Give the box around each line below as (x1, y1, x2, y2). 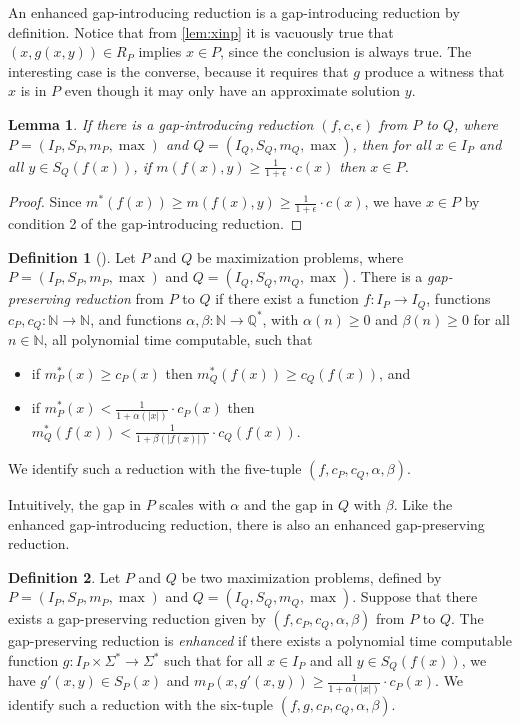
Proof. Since (8, 191, 82, 212)
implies (138, 41, 182, 62)
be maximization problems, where (197, 246, 404, 267)
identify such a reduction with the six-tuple (8, 693, 274, 714)
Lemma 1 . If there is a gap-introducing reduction (8, 113, 314, 134)
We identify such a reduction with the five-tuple (8, 458, 302, 479)
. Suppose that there (352, 586, 478, 607)
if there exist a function (215, 288, 359, 309)
